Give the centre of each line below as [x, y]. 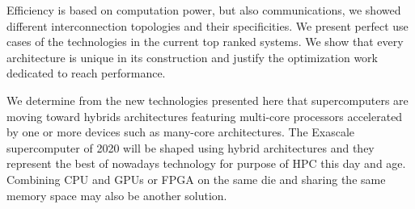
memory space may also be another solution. [117, 195]
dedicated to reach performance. [86, 73]
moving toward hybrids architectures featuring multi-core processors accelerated [205, 116]
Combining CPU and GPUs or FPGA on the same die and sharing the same [196, 179]
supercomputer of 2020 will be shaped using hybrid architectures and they [191, 147]
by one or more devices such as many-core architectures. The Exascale [181, 132]
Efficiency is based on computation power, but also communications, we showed [204, 10]
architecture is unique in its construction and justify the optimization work [193, 57]
